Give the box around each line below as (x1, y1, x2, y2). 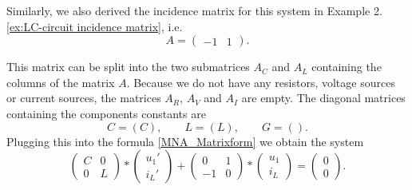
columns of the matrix (6, 73, 115, 90)
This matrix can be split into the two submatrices (6, 58, 250, 75)
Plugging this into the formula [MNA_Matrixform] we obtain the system (6, 133, 364, 149)
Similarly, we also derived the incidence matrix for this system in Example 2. (6, 2, 382, 18)
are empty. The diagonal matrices (241, 89, 406, 106)
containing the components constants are (6, 105, 206, 121)
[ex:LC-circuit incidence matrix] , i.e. (6, 18, 183, 34)
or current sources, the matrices (6, 89, 161, 106)
